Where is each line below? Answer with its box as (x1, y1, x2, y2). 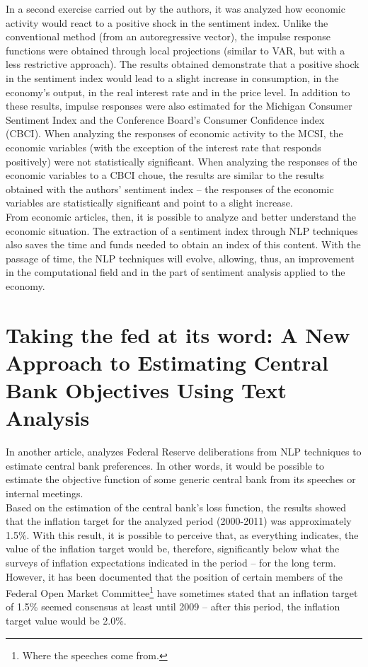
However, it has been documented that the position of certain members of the (6, 569, 343, 584)
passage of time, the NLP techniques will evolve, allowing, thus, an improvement (6, 250, 355, 265)
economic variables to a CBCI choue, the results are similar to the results (6, 168, 324, 182)
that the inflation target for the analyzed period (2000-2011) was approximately (6, 514, 352, 528)
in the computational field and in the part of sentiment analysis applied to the (6, 265, 345, 279)
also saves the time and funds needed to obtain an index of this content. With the (6, 237, 361, 252)
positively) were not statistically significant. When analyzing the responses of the (6, 153, 357, 168)
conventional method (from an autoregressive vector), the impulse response (6, 29, 331, 44)
